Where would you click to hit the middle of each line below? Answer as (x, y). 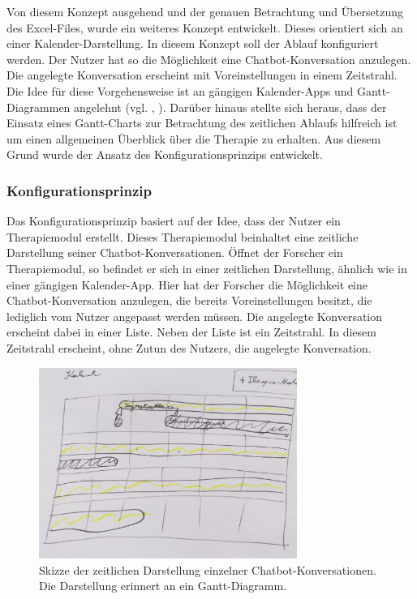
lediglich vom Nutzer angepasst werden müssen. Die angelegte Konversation (195, 316)
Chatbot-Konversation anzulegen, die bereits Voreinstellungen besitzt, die (189, 300)
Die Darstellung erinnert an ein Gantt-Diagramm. (163, 586)
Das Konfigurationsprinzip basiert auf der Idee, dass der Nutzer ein (174, 221)
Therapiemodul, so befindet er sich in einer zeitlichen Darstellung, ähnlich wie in (207, 268)
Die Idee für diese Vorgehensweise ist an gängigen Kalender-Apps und (180, 90)
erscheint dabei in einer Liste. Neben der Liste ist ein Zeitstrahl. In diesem (191, 332)
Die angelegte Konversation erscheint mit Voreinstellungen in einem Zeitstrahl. (202, 75)
